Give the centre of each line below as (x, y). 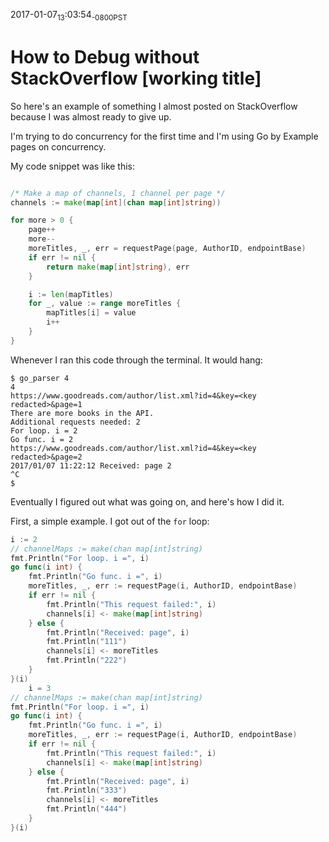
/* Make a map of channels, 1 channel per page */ (118, 193)
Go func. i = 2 (42, 439)
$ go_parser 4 (40, 378)
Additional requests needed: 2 (75, 422)
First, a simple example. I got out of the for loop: (110, 521)
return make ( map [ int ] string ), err (118, 267)
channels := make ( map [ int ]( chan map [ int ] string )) (116, 202)
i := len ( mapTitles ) (71, 294)
